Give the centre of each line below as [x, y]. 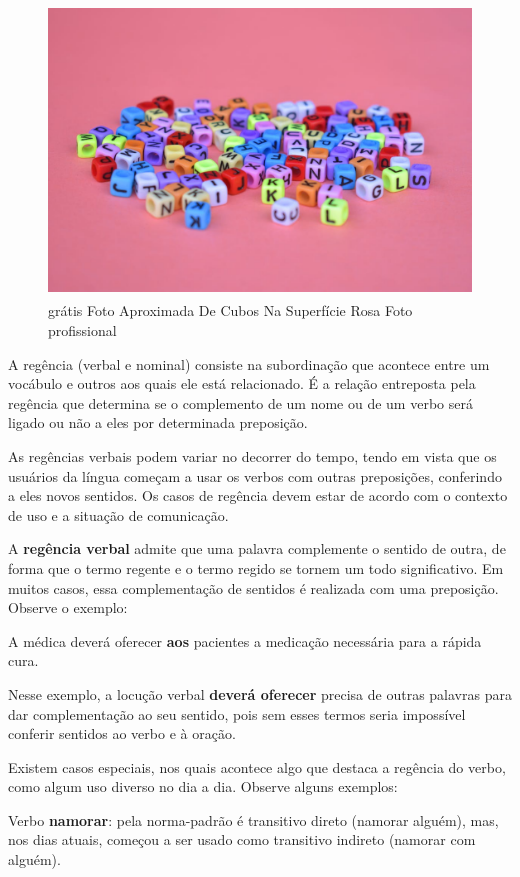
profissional [82, 330]
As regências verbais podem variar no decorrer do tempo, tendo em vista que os [252, 455]
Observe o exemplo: [68, 607]
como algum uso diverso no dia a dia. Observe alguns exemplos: [203, 786]
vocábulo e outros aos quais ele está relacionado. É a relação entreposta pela [242, 383]
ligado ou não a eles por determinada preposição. [158, 422]
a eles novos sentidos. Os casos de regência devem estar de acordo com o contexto [258, 495]
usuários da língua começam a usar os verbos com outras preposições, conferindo [255, 475]
